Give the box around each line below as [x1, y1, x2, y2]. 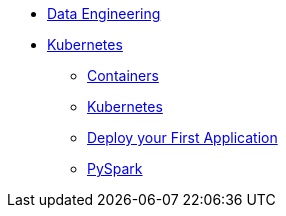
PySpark [87, 160, 143, 177]
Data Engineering [47, 5, 161, 22]
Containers [87, 67, 159, 84]
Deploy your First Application [87, 129, 278, 146]
